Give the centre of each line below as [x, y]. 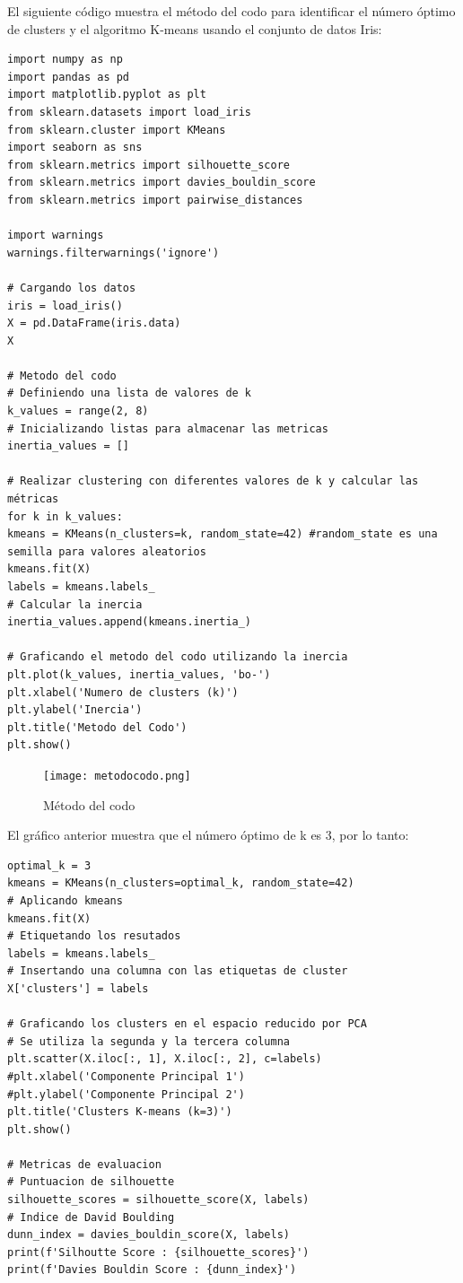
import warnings [56, 236]
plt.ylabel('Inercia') [75, 710]
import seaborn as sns [75, 148]
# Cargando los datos [72, 288]
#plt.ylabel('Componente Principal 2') [126, 1094]
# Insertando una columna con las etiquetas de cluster [178, 971]
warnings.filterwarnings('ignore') [114, 253]
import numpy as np [65, 60]
